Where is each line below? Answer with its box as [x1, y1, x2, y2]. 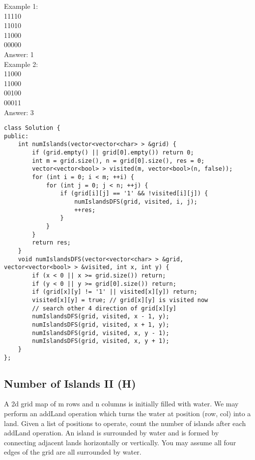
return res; [32, 239, 71, 246]
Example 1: [4, 1, 38, 11]
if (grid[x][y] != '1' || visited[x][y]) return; [32, 288, 198, 296]
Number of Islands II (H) [4, 375, 136, 391]
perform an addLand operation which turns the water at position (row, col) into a [4, 408, 251, 418]
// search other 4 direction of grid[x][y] [32, 305, 176, 312]
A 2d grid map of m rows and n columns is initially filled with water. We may [4, 399, 239, 409]
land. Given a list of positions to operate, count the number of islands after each [4, 418, 246, 428]
